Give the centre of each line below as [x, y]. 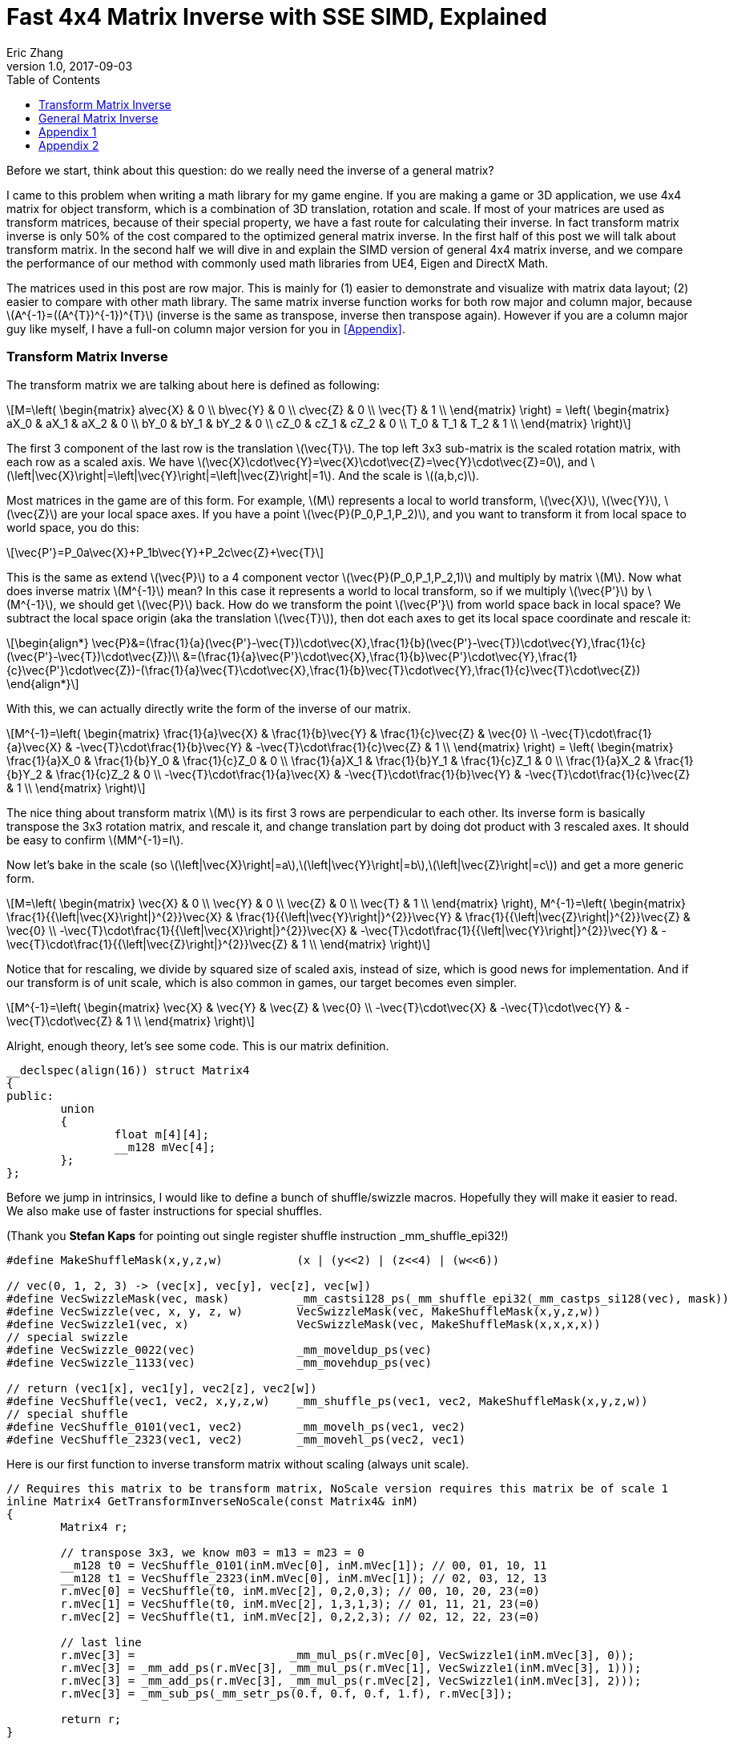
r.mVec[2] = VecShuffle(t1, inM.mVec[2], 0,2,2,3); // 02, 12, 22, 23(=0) [300, 1616]
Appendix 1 [68, 131]
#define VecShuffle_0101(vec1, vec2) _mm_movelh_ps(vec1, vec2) [236, 1426]
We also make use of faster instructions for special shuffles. [165, 1210]
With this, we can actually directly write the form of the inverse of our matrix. [209, 708]
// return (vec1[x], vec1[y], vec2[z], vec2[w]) [162, 1388]
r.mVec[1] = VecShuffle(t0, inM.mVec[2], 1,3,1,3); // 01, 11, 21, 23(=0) [300, 1603]
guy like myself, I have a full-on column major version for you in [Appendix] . [206, 328]
